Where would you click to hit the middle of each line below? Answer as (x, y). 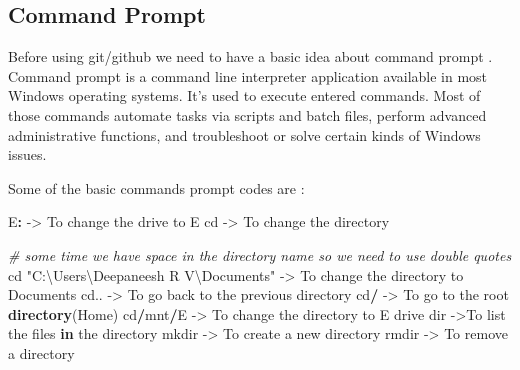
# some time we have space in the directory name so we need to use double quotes (260, 254)
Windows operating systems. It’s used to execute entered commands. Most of (244, 95)
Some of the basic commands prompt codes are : (156, 187)
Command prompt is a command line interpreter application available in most (248, 75)
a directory (41, 352)
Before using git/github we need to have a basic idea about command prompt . (250, 56)
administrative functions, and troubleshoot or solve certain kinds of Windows (244, 134)
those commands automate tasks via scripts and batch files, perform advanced (247, 114)
